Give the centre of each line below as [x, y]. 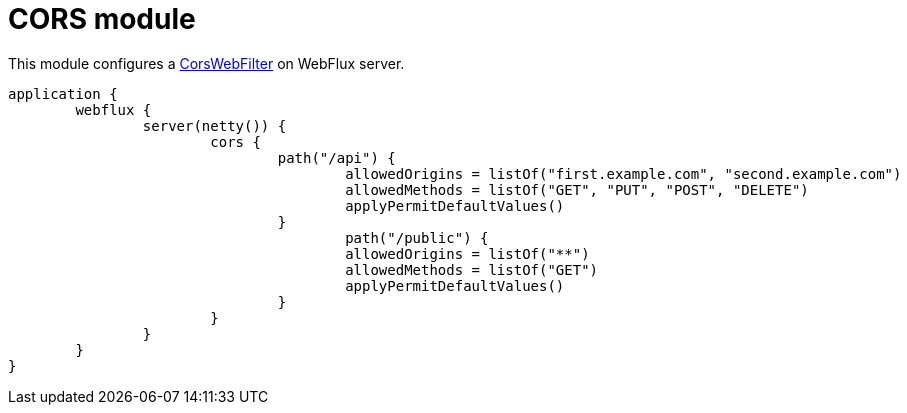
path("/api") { [336, 157]
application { [63, 93]
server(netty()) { [214, 125]
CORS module [102, 19]
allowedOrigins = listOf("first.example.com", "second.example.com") [623, 173]
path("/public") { [417, 237]
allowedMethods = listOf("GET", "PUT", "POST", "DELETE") [577, 189]
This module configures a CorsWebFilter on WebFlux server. [206, 63]
